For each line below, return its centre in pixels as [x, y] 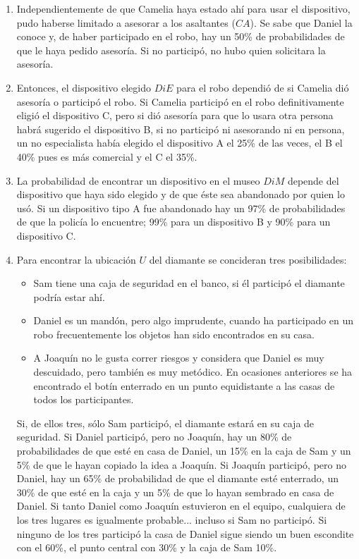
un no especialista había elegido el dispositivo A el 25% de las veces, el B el [179, 143]
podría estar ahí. [69, 296]
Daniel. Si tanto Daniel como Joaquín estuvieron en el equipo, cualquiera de [181, 506]
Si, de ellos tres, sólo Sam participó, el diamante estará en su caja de [165, 423]
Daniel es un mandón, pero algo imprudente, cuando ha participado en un [194, 320]
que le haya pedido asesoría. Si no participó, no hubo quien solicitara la [171, 50]
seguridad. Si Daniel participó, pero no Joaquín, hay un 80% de [154, 437]
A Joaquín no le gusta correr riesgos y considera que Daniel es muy [179, 358]
